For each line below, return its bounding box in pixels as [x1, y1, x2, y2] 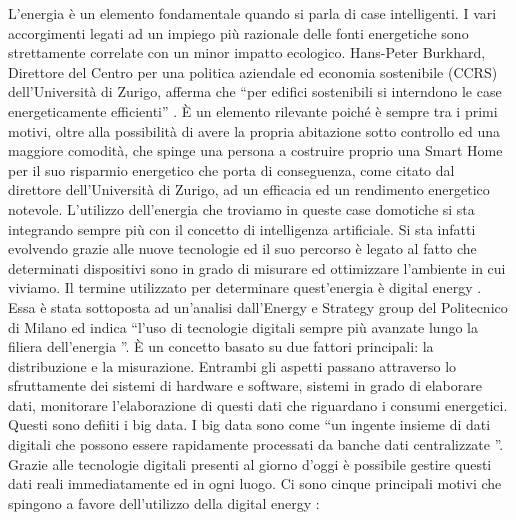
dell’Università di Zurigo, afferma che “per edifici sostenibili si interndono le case [8, 81, 502, 102]
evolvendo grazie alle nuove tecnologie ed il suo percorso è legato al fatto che [8, 238, 477, 259]
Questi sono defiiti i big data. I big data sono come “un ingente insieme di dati [8, 414, 491, 435]
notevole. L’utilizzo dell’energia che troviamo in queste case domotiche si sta [8, 198, 475, 219]
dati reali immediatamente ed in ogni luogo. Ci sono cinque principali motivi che [8, 473, 502, 494]
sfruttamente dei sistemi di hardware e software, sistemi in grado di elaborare [8, 375, 482, 396]
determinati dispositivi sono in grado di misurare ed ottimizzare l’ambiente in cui [8, 257, 506, 278]
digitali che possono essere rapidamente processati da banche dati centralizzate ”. [8, 434, 504, 455]
